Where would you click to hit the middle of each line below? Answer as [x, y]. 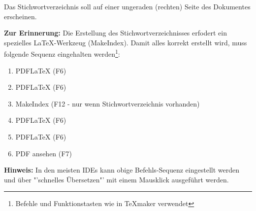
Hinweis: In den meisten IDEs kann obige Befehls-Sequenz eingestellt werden [122, 170]
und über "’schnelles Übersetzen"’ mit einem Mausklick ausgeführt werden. [116, 179]
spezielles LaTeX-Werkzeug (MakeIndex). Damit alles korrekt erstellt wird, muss [126, 42]
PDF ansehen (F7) [44, 153]
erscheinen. [20, 16]
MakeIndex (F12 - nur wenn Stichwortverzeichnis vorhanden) [108, 103]
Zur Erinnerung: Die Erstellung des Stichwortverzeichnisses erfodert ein [115, 33]
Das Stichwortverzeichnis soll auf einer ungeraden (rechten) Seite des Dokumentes [127, 6]
